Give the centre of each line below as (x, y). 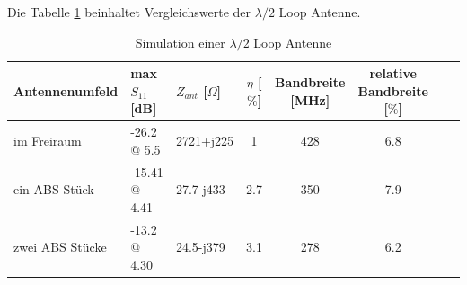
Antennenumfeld (66, 90)
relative (393, 73)
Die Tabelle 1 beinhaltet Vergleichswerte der (129, 12)
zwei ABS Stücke (60, 247)
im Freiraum (48, 141)
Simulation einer (180, 42)
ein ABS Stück (54, 189)
